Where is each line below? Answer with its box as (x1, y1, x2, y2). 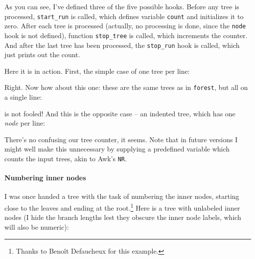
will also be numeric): (4, 221, 69, 232)
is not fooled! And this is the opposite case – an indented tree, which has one (4, 108, 235, 118)
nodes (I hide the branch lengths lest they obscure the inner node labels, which (4, 212, 241, 222)
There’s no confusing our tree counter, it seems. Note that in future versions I (4, 134, 238, 144)
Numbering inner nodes (4, 173, 86, 183)
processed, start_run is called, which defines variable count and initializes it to (4, 11, 244, 21)
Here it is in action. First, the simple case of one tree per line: (4, 65, 190, 76)
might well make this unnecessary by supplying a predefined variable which (4, 144, 230, 154)
